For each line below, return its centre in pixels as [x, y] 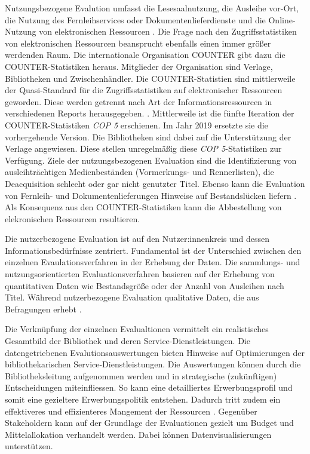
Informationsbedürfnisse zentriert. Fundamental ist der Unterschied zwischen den [153, 250]
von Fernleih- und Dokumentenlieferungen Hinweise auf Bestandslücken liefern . [151, 195]
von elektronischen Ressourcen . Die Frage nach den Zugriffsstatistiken [168, 31]
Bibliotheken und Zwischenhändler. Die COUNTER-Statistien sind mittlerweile [150, 78]
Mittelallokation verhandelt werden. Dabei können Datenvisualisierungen [138, 434]
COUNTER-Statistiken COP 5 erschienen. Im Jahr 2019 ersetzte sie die [136, 125]
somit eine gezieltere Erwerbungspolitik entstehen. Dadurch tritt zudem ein [143, 399]
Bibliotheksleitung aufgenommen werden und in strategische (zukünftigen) [141, 375]
